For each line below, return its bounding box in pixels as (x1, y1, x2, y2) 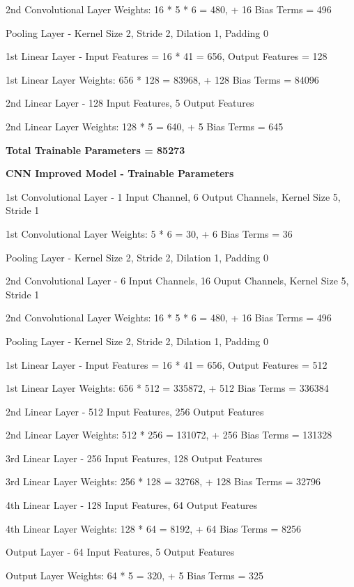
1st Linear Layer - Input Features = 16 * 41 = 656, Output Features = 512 (6, 357, 328, 372)
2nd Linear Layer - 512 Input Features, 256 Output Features (6, 404, 264, 418)
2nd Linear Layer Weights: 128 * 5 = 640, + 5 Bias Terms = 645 (6, 119, 284, 133)
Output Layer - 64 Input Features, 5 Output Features (6, 544, 235, 559)
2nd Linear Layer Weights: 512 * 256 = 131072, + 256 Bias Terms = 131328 (6, 427, 332, 442)
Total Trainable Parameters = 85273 (6, 142, 185, 157)
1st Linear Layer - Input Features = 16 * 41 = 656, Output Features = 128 (6, 49, 328, 63)
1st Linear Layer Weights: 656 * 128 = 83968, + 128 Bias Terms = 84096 (6, 72, 319, 86)
